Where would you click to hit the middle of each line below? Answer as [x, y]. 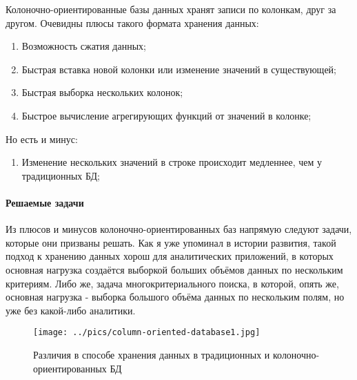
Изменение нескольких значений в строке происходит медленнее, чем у [172, 162]
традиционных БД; [61, 175]
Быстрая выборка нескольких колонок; [102, 92]
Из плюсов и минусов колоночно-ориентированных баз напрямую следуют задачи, [179, 229]
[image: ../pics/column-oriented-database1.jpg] [147, 333]
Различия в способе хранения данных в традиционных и [152, 354]
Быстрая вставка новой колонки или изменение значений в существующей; [179, 69]
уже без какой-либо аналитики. [71, 310]
